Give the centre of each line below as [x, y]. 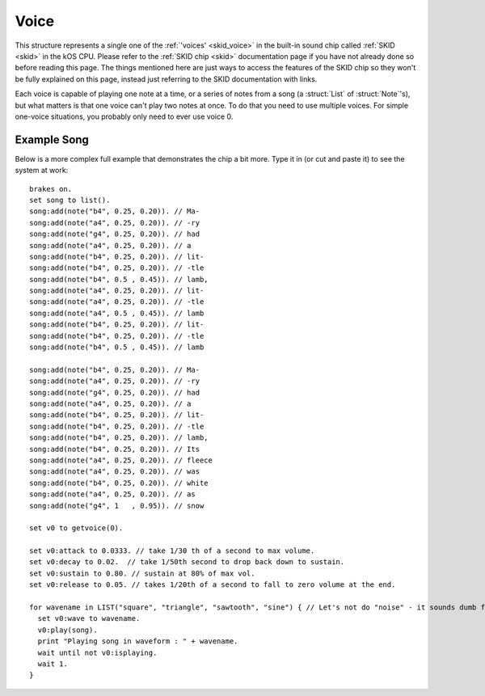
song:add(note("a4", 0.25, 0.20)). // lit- [117, 291]
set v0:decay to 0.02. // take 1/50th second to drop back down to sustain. [187, 562]
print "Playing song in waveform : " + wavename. [138, 641]
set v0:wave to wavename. [89, 619]
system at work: [42, 171]
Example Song [52, 139]
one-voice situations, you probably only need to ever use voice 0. [124, 116]
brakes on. [51, 189]
